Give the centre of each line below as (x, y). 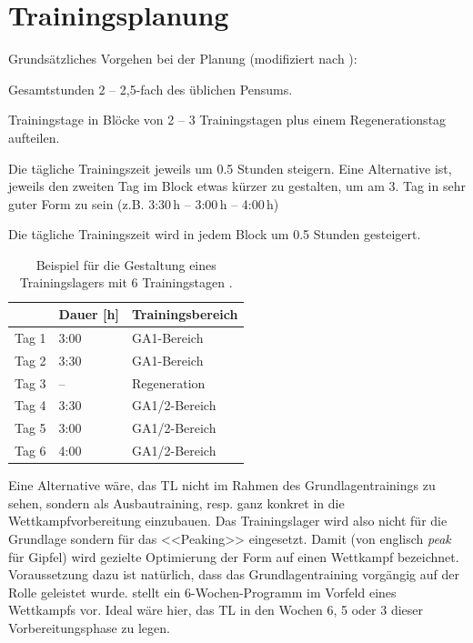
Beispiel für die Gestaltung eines (126, 264)
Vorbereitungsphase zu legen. (89, 627)
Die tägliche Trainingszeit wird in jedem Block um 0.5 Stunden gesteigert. (215, 234)
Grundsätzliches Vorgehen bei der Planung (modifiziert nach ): (183, 59)
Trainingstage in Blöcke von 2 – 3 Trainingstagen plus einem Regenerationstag (227, 120)
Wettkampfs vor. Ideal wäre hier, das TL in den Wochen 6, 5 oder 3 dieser (216, 610)
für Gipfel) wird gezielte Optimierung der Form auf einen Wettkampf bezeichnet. (234, 556)
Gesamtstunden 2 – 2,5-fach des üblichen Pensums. (151, 89)
